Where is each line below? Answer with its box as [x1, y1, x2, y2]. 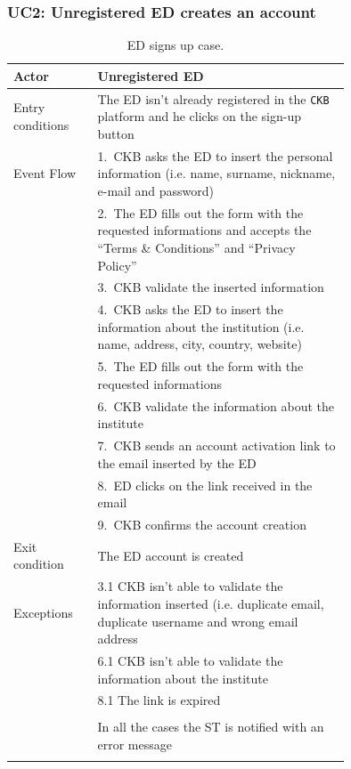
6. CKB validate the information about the [97, 396, 334, 415]
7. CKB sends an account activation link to [97, 436, 336, 455]
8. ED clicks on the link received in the [97, 475, 313, 494]
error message [97, 735, 172, 754]
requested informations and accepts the [97, 221, 312, 239]
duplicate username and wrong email [97, 611, 298, 630]
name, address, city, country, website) [97, 335, 302, 353]
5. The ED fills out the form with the [97, 357, 304, 376]
